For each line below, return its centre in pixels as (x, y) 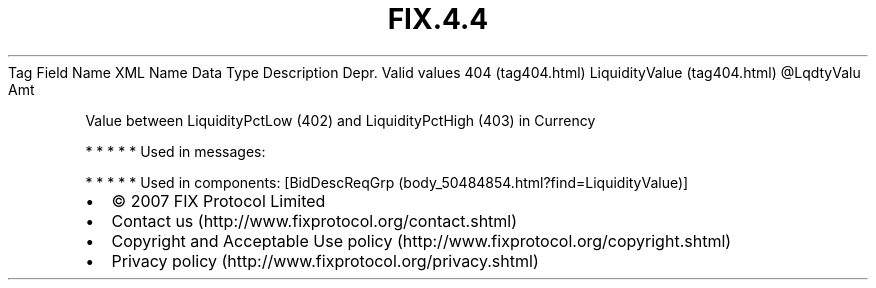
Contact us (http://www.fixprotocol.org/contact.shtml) (314, 220)
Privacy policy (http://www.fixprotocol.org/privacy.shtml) (325, 260)
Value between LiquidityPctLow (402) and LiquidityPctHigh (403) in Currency (340, 120)
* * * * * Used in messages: (175, 151)
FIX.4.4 (438, 19)
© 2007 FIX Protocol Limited (218, 200)
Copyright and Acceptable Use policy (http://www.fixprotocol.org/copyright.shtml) (421, 240)
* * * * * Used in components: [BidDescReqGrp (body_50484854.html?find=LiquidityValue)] (387, 182)
